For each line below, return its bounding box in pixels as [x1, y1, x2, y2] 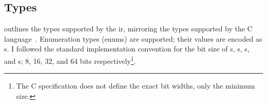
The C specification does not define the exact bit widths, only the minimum [16, 80, 255, 91]
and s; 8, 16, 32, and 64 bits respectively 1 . [4, 54, 136, 66]
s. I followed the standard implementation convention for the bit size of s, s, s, [4, 43, 250, 54]
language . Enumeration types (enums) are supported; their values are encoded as [4, 33, 262, 44]
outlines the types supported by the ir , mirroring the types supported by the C [4, 23, 253, 34]
